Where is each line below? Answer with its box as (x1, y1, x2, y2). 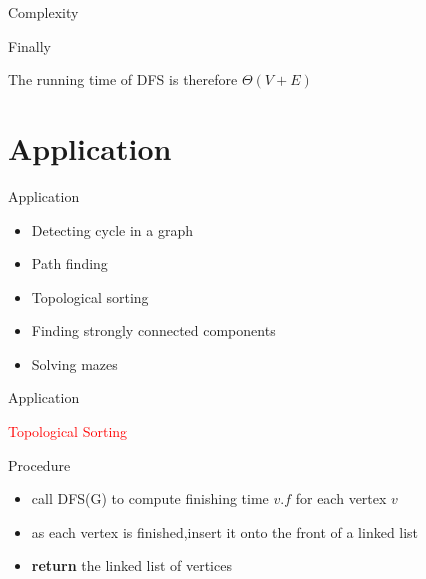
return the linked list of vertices (31, 555, 232, 576)
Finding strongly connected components (31, 320, 276, 341)
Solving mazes (31, 353, 118, 374)
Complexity (8, 2, 79, 22)
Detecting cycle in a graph (31, 219, 194, 240)
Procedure (8, 454, 71, 475)
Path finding (31, 253, 108, 274)
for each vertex (295, 488, 387, 509)
